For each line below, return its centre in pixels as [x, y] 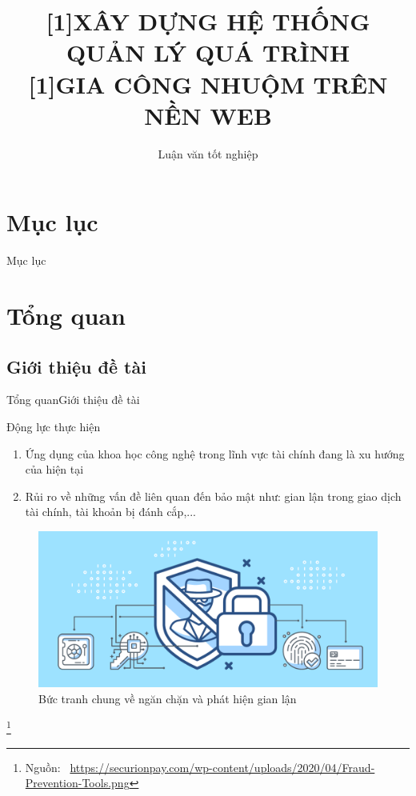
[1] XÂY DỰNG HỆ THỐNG [208, 21]
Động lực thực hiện [54, 426]
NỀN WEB [208, 115]
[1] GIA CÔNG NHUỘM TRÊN [208, 84]
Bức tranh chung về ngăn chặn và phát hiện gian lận [168, 698]
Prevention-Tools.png [77, 783]
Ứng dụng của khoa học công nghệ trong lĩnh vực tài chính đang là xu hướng [215, 453]
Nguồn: [43, 767]
